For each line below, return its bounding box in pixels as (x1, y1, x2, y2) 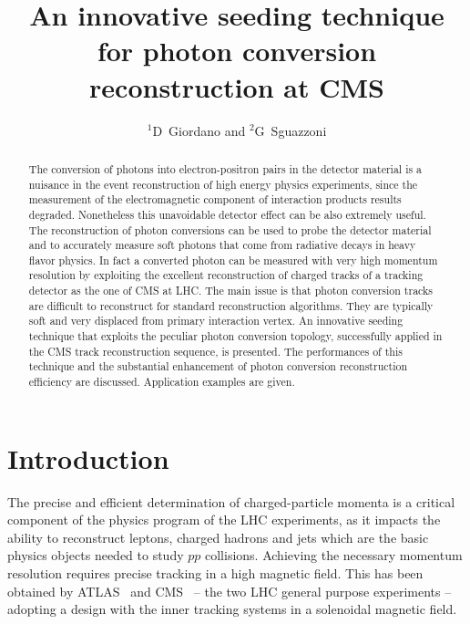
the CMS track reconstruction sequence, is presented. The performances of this (28, 343, 403, 359)
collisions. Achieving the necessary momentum (205, 546, 463, 565)
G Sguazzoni (254, 120, 327, 140)
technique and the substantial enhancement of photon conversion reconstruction (28, 359, 408, 374)
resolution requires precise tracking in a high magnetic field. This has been (7, 564, 424, 583)
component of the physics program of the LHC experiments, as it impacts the (7, 510, 441, 529)
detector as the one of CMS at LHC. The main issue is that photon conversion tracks (28, 283, 434, 298)
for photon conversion (97, 32, 377, 69)
